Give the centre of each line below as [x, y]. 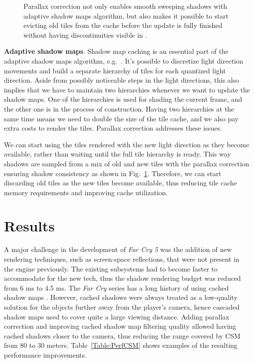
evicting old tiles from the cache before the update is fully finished [123, 25]
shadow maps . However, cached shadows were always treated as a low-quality [121, 297]
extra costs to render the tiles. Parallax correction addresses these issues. [113, 128]
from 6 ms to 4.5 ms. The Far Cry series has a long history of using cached [116, 287]
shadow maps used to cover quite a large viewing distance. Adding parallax [117, 316]
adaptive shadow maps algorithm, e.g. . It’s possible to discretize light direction [124, 60]
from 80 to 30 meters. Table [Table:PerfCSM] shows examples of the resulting [121, 345]
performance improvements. [45, 354]
